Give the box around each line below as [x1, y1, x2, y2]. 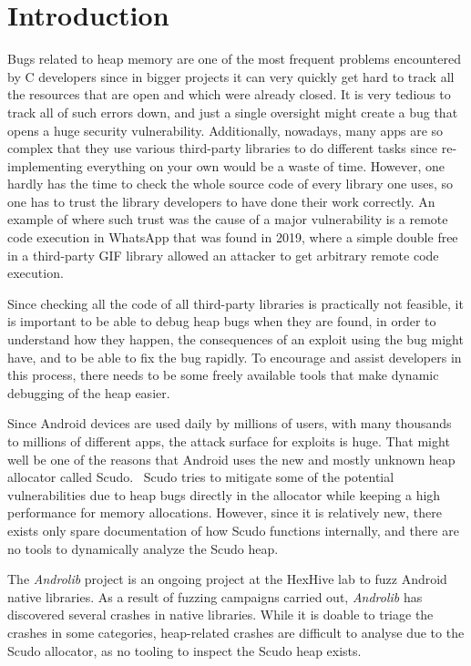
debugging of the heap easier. [7, 383, 170, 402]
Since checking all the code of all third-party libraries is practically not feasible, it [7, 293, 464, 313]
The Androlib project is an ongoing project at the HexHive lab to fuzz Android [7, 569, 447, 589]
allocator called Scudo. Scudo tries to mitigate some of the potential [7, 467, 394, 487]
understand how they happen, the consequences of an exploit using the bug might [7, 330, 464, 349]
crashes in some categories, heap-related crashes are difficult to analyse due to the [7, 622, 465, 641]
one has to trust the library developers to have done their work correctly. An [7, 191, 435, 210]
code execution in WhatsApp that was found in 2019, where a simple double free [7, 228, 458, 247]
